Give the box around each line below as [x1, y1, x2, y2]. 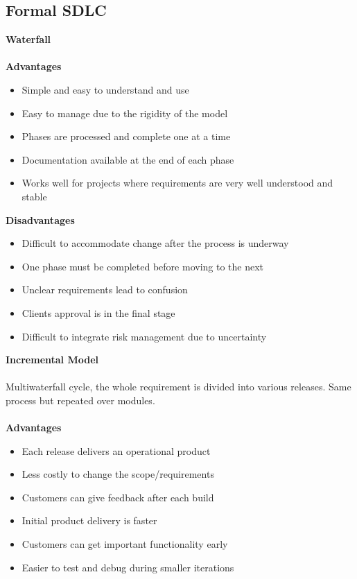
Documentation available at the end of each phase [21, 152, 234, 166]
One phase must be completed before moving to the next [21, 259, 264, 273]
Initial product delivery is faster [21, 513, 157, 528]
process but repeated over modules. [6, 392, 155, 407]
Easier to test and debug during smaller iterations [21, 560, 234, 574]
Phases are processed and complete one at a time [21, 129, 231, 144]
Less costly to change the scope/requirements [21, 467, 214, 481]
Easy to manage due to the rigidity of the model [21, 105, 228, 120]
